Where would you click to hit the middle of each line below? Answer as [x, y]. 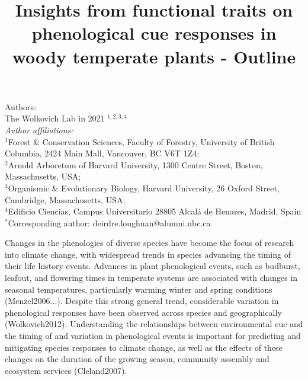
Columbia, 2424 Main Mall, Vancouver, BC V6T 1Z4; [102, 153]
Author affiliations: [39, 129]
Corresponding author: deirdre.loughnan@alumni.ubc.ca [109, 222]
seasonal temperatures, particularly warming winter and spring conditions [139, 289]
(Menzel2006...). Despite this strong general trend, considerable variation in [142, 301]
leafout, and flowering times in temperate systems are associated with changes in [151, 278]
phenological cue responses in [154, 33]
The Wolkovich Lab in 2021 [55, 118]
